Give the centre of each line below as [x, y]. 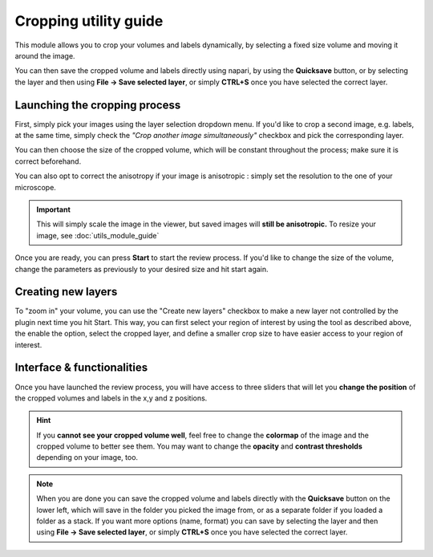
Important [54, 209]
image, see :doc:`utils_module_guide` [98, 235]
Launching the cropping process [98, 105]
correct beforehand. [48, 161]
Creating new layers [66, 292]
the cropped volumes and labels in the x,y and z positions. [111, 398]
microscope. [35, 187]
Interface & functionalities [81, 368]
